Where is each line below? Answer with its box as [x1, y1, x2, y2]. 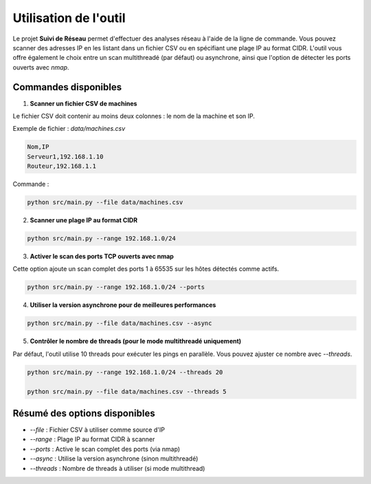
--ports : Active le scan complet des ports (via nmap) [30, 445, 181, 453]
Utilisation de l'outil [12, 10, 126, 25]
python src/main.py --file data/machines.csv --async [27, 319, 212, 327]
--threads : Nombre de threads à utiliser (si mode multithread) [30, 464, 205, 472]
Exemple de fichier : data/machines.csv [12, 125, 126, 133]
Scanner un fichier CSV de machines [30, 99, 137, 107]
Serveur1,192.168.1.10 [27, 152, 104, 160]
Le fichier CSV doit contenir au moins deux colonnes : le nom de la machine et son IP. [12, 112, 256, 120]
